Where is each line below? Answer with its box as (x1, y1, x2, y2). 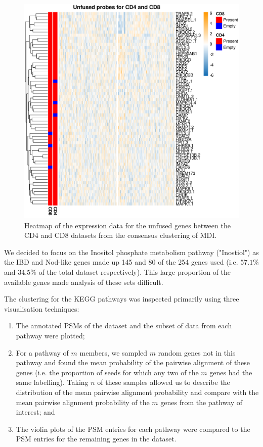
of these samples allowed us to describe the (97, 377, 230, 387)
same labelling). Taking (16, 377, 89, 387)
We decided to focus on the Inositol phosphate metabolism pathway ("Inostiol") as (4, 246, 259, 257)
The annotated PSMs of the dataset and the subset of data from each (16, 320, 232, 331)
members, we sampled (79, 347, 148, 358)
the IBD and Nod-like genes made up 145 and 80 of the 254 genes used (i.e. (4, 257, 238, 267)
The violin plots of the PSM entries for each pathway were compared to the (16, 423, 250, 434)
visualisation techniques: (4, 303, 79, 314)
